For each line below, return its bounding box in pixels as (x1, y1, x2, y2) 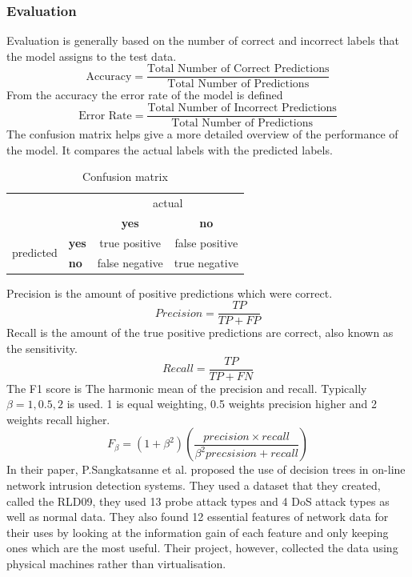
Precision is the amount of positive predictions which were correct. (6, 284, 333, 301)
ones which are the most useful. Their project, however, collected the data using (6, 539, 398, 556)
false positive (174, 234, 238, 250)
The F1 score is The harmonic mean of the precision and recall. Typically (6, 379, 367, 396)
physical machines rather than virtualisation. (6, 555, 226, 572)
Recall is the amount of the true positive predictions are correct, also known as (6, 324, 394, 341)
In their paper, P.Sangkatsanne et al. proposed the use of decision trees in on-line (6, 461, 406, 478)
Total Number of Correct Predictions (146, 63, 330, 75)
